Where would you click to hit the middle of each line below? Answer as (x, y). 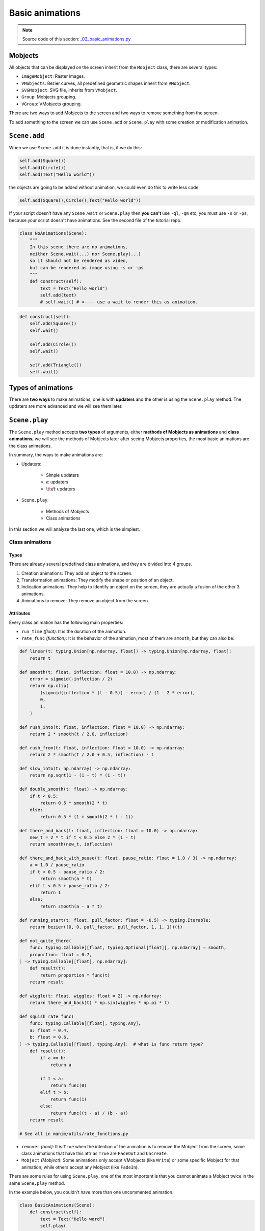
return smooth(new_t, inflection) (71, 844)
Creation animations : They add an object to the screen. (77, 573)
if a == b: (53, 1058)
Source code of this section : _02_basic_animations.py (77, 39)
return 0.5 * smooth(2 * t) (74, 803)
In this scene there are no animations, (79, 247)
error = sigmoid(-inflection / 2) (71, 679)
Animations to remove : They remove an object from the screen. (85, 601)
